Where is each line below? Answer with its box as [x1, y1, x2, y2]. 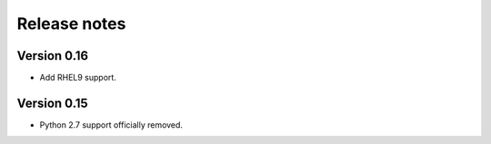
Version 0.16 [16, 48, 89, 63]
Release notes [16, 14, 126, 34]
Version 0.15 [16, 95, 88, 110]
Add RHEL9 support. [39, 72, 117, 83]
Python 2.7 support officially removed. [39, 119, 184, 130]
